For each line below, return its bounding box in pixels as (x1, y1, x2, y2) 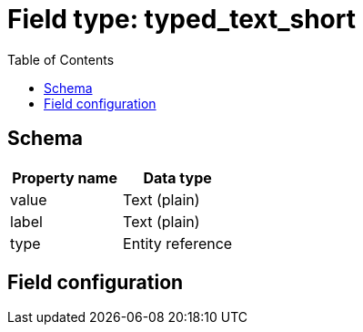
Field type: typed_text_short (7, 4, 356, 35)
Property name (12, 168, 117, 187)
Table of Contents (7, 51, 115, 67)
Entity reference (123, 233, 233, 253)
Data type (143, 168, 212, 187)
